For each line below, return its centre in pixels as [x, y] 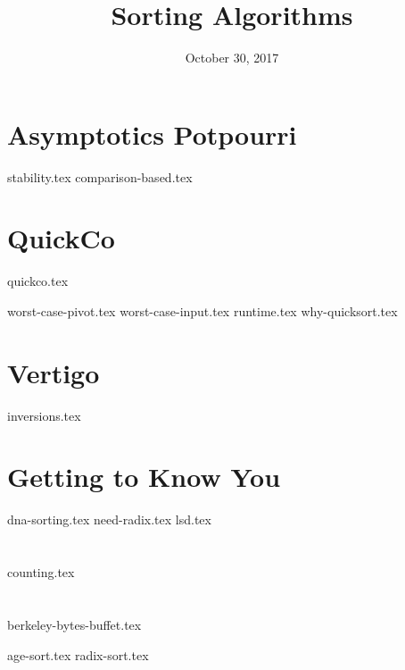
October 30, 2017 [232, 58]
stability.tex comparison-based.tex [100, 176]
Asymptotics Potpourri [152, 134]
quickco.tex [38, 281]
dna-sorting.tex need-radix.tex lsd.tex [109, 519]
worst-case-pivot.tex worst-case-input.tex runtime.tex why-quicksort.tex [202, 310]
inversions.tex [44, 415]
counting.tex [41, 572]
